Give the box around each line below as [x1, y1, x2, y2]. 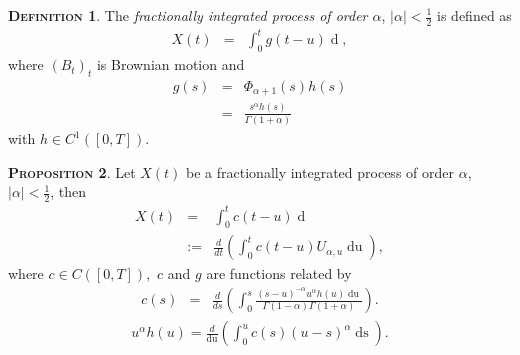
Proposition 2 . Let [8, 161, 136, 182]
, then [50, 181, 87, 202]
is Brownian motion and [96, 54, 245, 75]
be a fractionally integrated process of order [186, 161, 454, 182]
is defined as [437, 5, 512, 25]
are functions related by [206, 263, 352, 284]
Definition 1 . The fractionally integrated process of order [8, 5, 368, 25]
